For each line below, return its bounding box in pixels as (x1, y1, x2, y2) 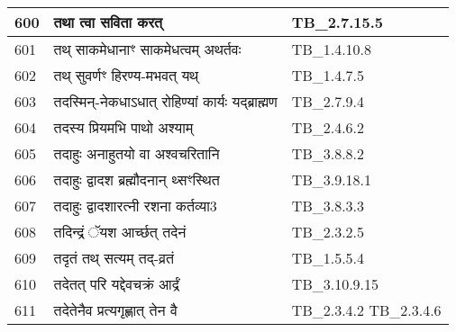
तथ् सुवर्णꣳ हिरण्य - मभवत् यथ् (53, 65, 199, 85)
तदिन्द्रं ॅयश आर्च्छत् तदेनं (53, 221, 187, 242)
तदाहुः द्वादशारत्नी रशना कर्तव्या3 (53, 195, 217, 216)
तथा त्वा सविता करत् (53, 12, 163, 32)
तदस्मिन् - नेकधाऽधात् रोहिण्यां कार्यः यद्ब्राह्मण (53, 91, 278, 112)
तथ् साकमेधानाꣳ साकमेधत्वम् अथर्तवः (53, 39, 242, 59)
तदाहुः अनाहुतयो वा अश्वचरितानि (53, 143, 220, 164)
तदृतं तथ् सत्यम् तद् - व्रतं (53, 247, 175, 268)
